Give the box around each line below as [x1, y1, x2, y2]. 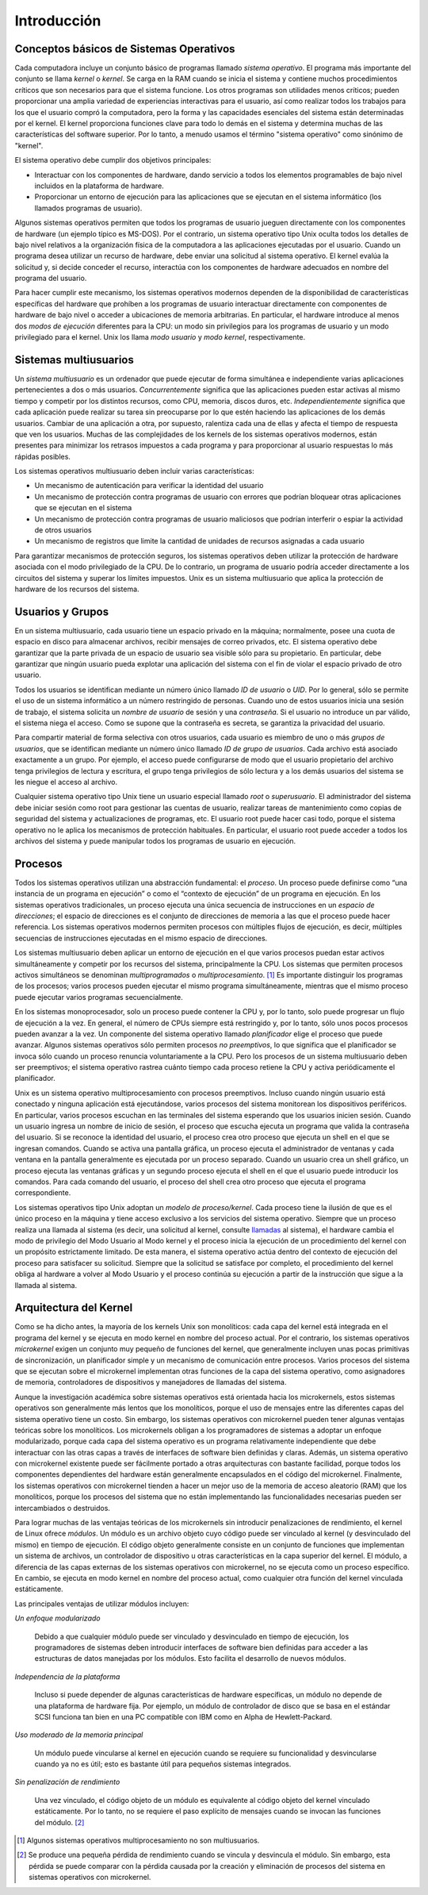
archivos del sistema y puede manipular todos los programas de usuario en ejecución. [14, 836, 296, 845]
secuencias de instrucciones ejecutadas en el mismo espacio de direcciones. [14, 933, 268, 943]
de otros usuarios [34, 525, 92, 535]
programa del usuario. [14, 274, 87, 283]
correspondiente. [14, 1188, 71, 1197]
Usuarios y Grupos [14, 605, 109, 618]
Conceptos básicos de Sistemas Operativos [14, 42, 235, 56]
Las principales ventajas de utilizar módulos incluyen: [14, 1599, 189, 1609]
